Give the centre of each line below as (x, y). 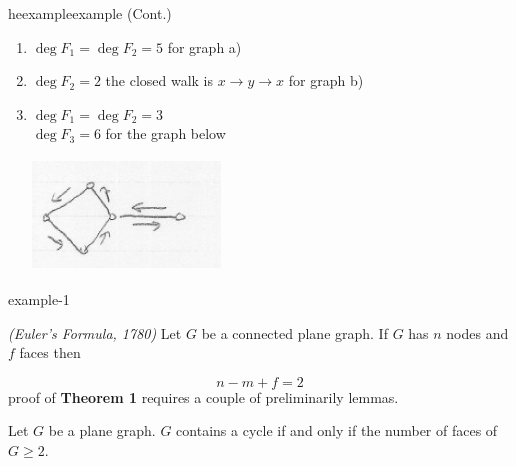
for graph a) (204, 46)
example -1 (39, 298)
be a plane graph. (102, 430)
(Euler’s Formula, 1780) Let (95, 332)
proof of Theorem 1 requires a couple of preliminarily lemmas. (203, 396)
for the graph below (165, 133)
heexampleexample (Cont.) (90, 13)
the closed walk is (159, 80)
